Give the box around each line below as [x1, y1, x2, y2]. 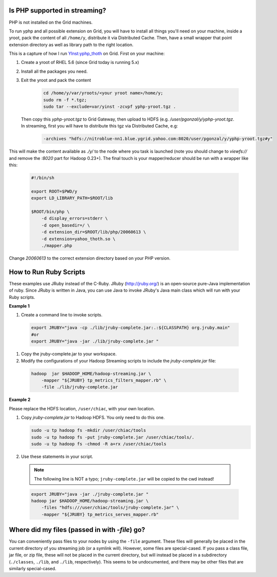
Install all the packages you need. [21, 68, 88, 74]
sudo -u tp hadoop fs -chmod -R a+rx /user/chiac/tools [31, 441, 167, 447]
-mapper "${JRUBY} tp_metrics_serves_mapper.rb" [41, 512, 159, 517]
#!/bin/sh [31, 175, 55, 181]
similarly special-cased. [9, 565, 57, 571]
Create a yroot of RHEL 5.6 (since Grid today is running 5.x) [21, 60, 139, 65]
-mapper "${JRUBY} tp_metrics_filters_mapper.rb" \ [41, 378, 167, 383]
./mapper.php [41, 243, 73, 249]
